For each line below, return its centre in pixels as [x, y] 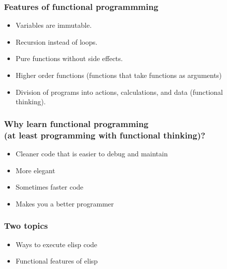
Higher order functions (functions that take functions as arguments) [119, 75]
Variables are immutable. [54, 25]
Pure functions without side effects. [69, 58]
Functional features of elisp [57, 261]
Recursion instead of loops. [57, 41]
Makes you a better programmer [65, 203]
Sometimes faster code [50, 187]
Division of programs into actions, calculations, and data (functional [119, 92]
